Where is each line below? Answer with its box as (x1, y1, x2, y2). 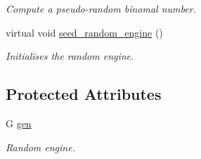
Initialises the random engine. (6, 49, 134, 63)
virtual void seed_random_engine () (6, 25, 163, 39)
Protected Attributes (6, 83, 162, 105)
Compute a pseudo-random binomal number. (6, 1, 196, 15)
